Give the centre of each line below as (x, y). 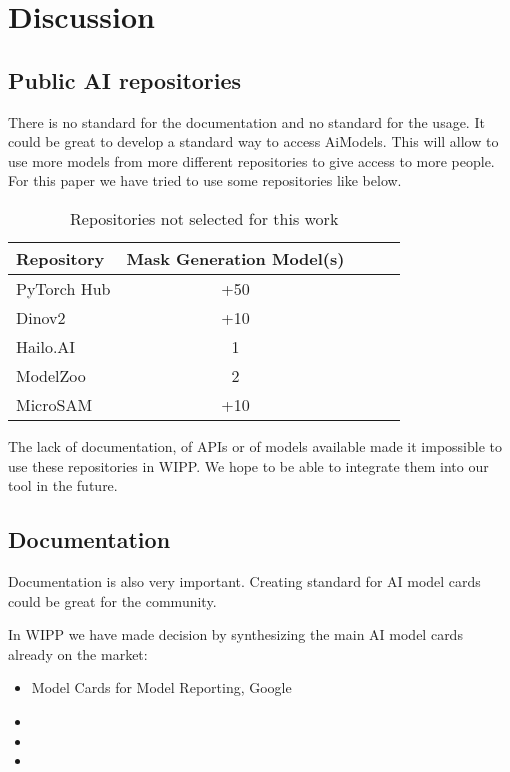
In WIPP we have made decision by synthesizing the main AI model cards (235, 634)
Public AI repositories (125, 79)
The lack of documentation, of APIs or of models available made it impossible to (255, 445)
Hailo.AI (46, 346)
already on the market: (78, 653)
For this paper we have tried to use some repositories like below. (205, 180)
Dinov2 (41, 317)
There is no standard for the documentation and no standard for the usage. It (246, 121)
